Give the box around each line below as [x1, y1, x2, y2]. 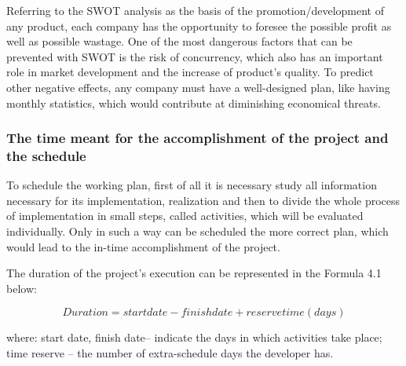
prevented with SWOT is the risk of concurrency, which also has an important [6, 48, 383, 64]
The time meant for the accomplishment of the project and [6, 128, 389, 148]
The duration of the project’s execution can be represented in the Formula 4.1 [6, 265, 382, 281]
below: [6, 280, 37, 296]
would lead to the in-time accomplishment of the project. [6, 238, 280, 254]
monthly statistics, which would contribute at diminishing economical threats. [6, 94, 381, 111]
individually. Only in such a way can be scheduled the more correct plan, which [6, 223, 389, 240]
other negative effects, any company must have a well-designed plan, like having [6, 79, 390, 95]
